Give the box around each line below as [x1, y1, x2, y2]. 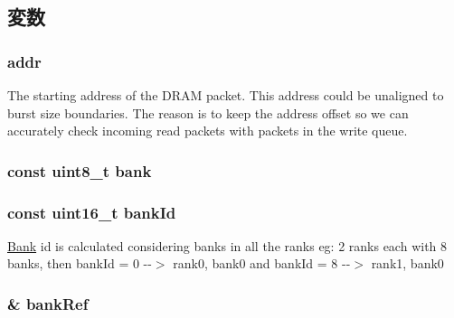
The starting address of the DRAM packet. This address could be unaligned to [7, 86, 444, 104]
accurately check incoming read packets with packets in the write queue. [7, 121, 408, 140]
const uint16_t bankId [7, 201, 176, 223]
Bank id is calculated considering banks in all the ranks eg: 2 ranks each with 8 [7, 236, 448, 255]
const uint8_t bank [7, 159, 152, 182]
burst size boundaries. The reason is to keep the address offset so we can [7, 103, 409, 122]
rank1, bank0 [371, 254, 444, 273]
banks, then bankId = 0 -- [7, 254, 152, 273]
